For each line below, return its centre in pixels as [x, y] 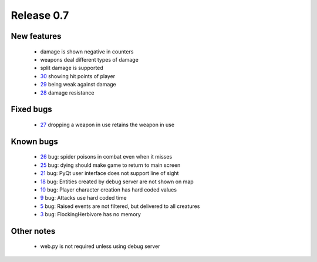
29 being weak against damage [78, 85]
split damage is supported [72, 68]
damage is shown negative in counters [87, 51]
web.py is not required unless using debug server [100, 246]
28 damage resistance [67, 93]
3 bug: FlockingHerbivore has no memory [90, 214]
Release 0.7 [40, 15]
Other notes [33, 231]
